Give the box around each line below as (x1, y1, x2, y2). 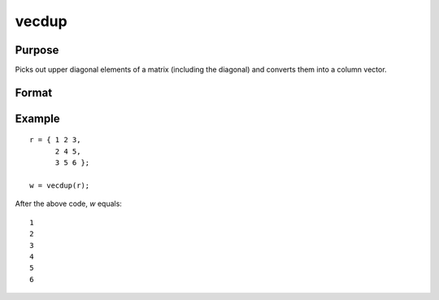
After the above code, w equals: (15, 199, 122, 209)
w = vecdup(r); (29, 181, 90, 190)
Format (15, 85, 53, 99)
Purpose (15, 43, 59, 57)
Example (15, 111, 60, 125)
